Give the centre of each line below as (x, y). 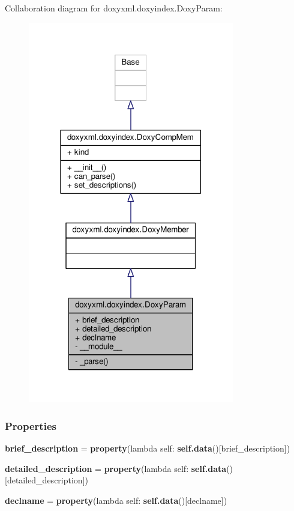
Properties (31, 425)
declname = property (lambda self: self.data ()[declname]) (116, 500)
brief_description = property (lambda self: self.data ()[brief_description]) (148, 448)
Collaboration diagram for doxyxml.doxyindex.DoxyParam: (114, 8)
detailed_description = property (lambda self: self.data (116, 468)
